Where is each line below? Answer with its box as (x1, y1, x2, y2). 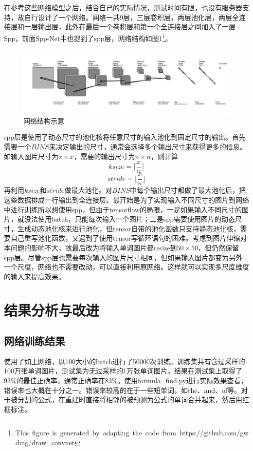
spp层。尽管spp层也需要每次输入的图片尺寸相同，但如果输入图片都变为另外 (4, 252, 243, 262)
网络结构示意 (23, 115, 64, 125)
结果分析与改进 (4, 300, 100, 320)
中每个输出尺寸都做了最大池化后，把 (130, 185, 246, 195)
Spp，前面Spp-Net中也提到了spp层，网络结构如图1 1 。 (4, 31, 172, 43)
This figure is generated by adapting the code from (15, 428, 176, 438)
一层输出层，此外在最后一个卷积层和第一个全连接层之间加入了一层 (24, 21, 235, 32)
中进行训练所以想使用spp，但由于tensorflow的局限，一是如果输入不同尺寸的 (4, 204, 242, 214)
